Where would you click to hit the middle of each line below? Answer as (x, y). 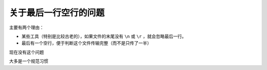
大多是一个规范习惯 (29, 61)
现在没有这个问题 (26, 52)
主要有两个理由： (26, 27)
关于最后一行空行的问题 (57, 13)
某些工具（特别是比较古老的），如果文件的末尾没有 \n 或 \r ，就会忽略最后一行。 (104, 36)
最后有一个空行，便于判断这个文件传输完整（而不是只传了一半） (87, 43)
